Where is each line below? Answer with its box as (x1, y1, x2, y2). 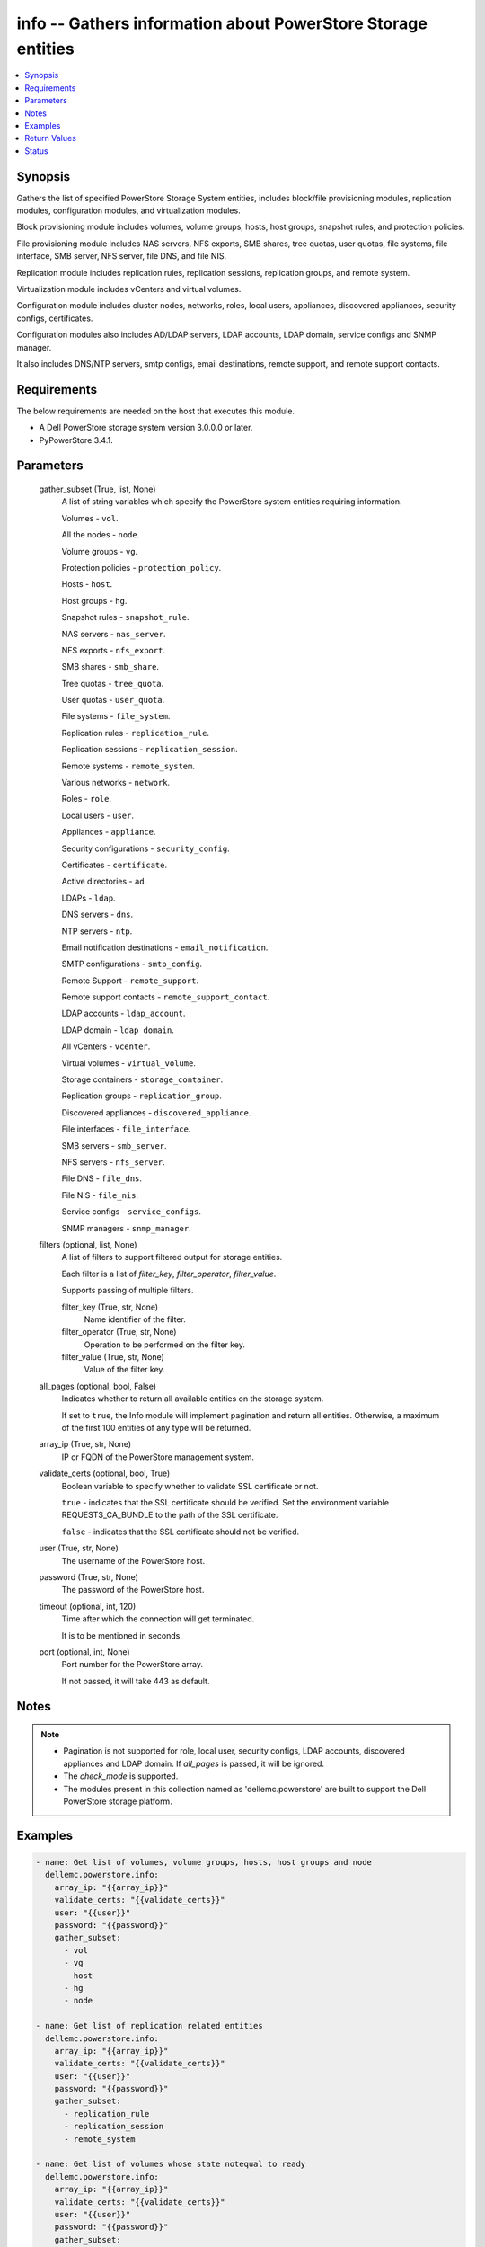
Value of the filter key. (84, 1364, 165, 1375)
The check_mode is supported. (63, 1771, 179, 1781)
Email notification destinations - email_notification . (61, 942, 269, 953)
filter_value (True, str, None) (61, 1352, 165, 1363)
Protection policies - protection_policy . (61, 562, 222, 573)
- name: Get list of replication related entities (35, 2021, 264, 2031)
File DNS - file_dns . (61, 1173, 143, 1184)
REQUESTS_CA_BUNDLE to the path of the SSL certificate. (61, 1510, 278, 1521)
